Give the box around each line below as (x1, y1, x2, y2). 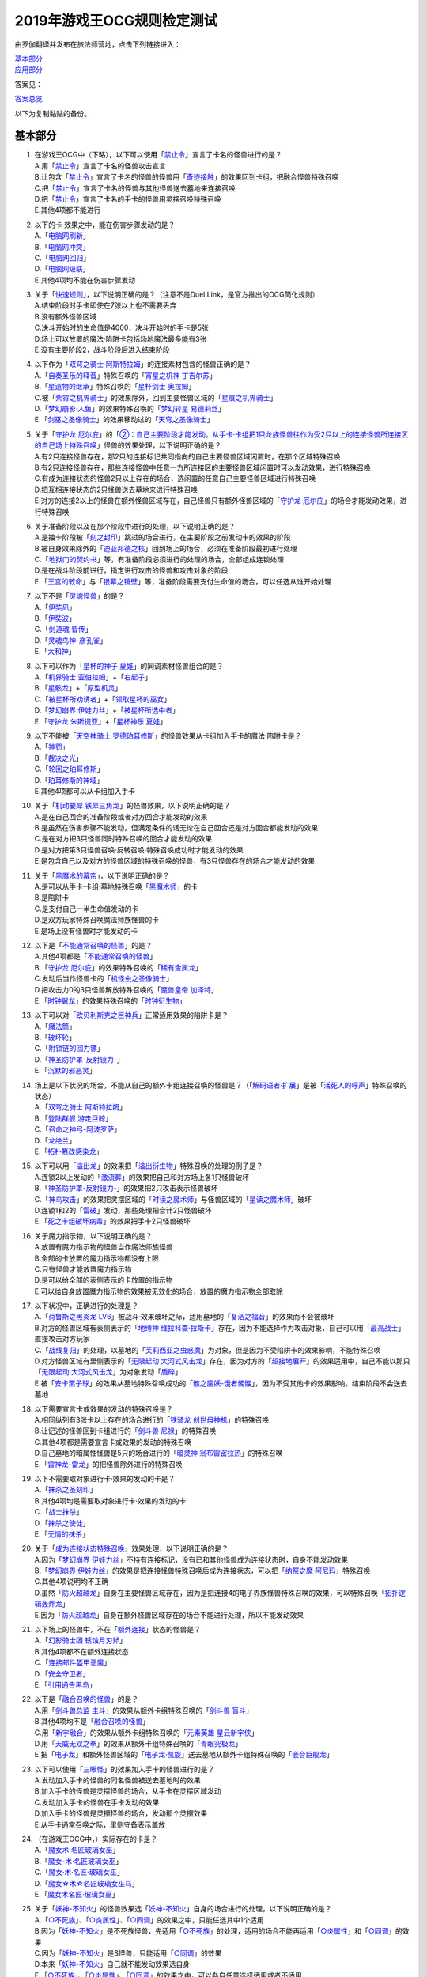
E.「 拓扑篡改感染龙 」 (34, 1147, 104, 1156)
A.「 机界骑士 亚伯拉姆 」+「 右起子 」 (34, 672, 152, 682)
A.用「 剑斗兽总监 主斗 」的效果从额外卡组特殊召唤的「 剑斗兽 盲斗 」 (34, 1705, 253, 1715)
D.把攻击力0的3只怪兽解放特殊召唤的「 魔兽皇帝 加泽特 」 (34, 985, 218, 994)
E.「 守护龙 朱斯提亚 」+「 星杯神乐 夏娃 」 (34, 716, 168, 726)
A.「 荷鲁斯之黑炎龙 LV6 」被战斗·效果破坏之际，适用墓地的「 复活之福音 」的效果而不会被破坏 (34, 1312, 335, 1321)
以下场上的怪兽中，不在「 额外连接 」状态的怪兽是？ (34, 1625, 201, 1635)
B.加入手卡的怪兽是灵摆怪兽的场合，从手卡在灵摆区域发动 (34, 1786, 221, 1796)
